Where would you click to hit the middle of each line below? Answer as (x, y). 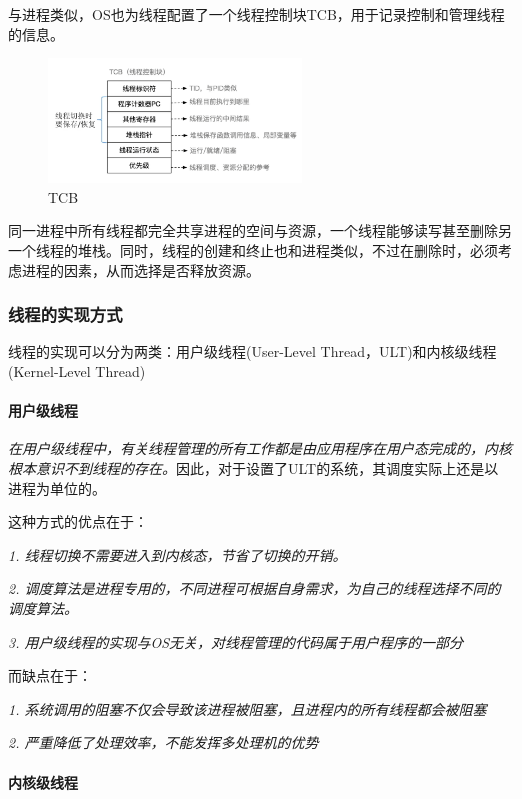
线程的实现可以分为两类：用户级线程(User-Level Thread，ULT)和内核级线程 (252, 351)
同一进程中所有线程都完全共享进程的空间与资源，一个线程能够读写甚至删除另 (260, 230)
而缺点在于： (50, 675)
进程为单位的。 (57, 487)
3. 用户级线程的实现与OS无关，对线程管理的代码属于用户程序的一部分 (236, 641)
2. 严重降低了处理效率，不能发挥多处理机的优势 (163, 742)
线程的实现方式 (65, 314)
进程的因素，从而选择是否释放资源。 (140, 269)
